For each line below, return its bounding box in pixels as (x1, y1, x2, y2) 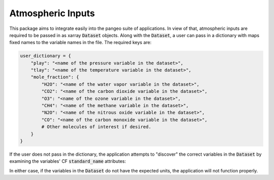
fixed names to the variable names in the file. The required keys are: (9, 40, 152, 46)
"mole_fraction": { (30, 74, 80, 80)
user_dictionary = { (20, 53, 71, 59)
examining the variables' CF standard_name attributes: (9, 158, 126, 164)
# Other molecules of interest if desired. (41, 124, 152, 130)
